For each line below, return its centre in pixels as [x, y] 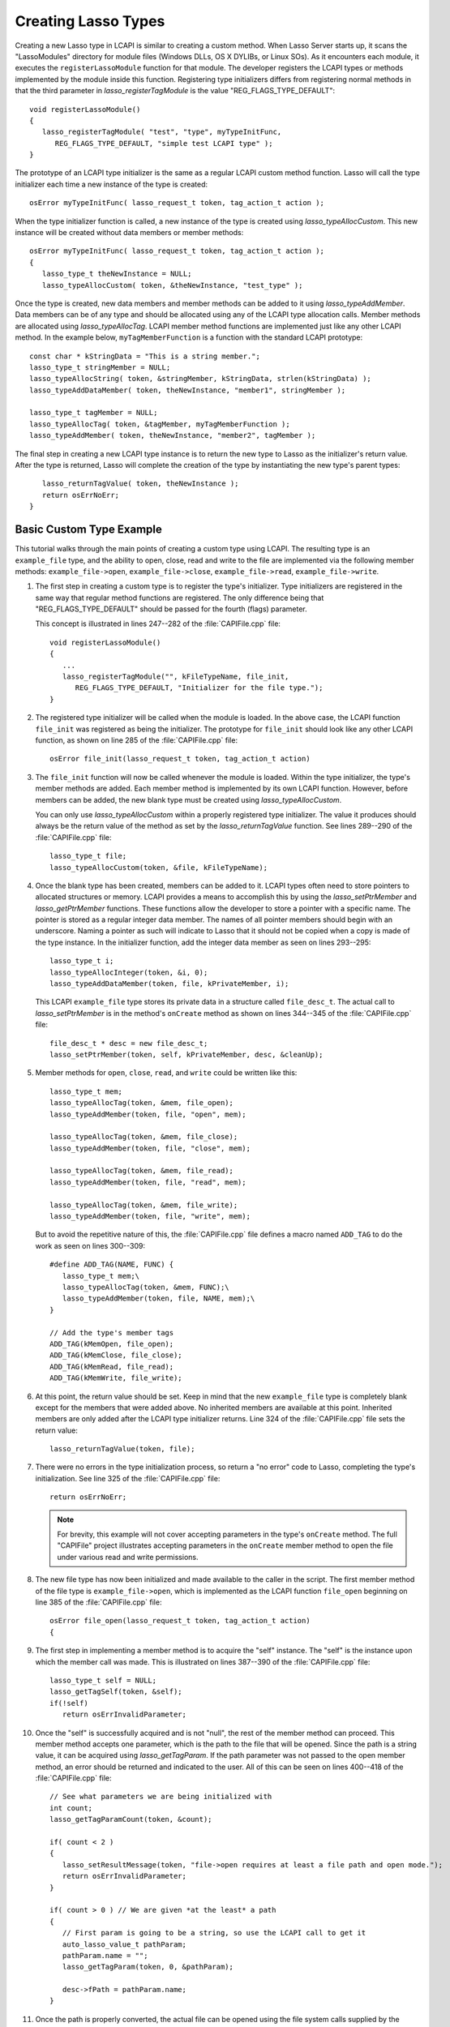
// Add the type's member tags [112, 1333]
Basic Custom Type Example [88, 530]
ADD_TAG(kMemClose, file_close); [116, 1355]
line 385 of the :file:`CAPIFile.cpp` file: [99, 1602]
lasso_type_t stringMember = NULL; [100, 367]
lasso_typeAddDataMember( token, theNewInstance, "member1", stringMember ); [188, 390]
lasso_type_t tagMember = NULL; [94, 413]
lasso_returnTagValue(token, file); [122, 1449]
